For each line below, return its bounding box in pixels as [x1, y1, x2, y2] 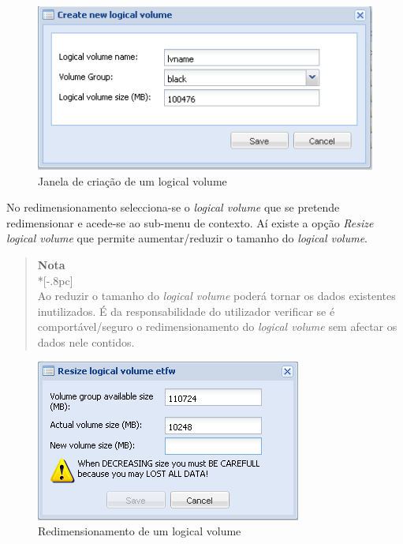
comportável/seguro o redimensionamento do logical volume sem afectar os [37, 318, 397, 335]
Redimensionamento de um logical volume [38, 523, 241, 539]
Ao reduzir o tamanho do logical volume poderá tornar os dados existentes [37, 287, 396, 304]
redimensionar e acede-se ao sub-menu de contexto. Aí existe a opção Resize [6, 214, 374, 231]
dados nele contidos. [37, 334, 135, 351]
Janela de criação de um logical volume [38, 172, 227, 189]
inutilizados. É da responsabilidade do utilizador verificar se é [37, 302, 335, 319]
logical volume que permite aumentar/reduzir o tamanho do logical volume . [6, 230, 368, 246]
